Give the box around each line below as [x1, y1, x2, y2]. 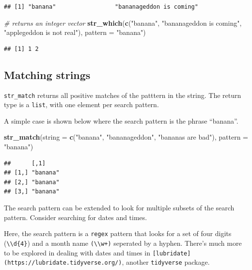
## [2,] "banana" [4, 178, 60, 186]
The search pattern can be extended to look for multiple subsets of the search [4, 203, 235, 213]
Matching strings [4, 67, 91, 82]
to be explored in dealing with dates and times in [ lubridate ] [4, 247, 191, 257]
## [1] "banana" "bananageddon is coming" [4, 3, 198, 10]
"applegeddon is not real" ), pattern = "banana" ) [4, 27, 146, 37]
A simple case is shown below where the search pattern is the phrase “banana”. [4, 115, 238, 126]
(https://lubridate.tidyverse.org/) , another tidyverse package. [4, 257, 210, 267]
